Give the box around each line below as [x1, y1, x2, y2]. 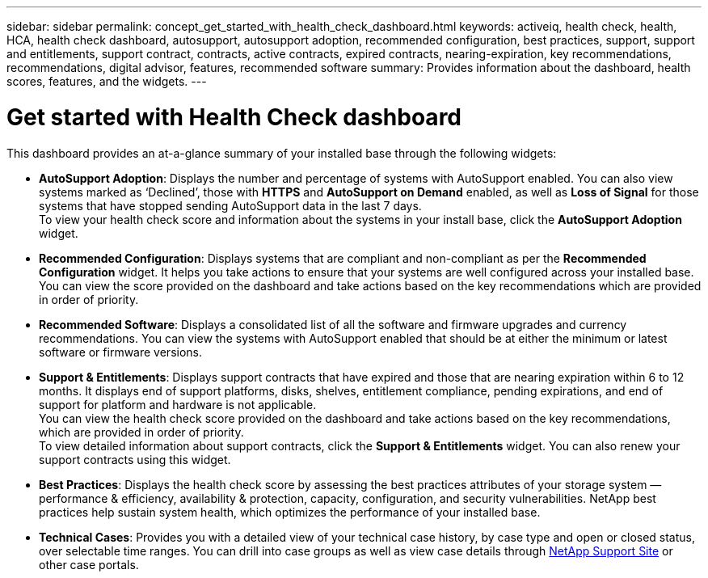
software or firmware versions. [39, 344, 203, 359]
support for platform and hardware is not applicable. [39, 397, 317, 411]
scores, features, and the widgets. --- [6, 74, 207, 88]
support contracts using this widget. [39, 452, 231, 466]
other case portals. [39, 557, 139, 572]
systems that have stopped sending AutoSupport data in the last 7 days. [39, 198, 422, 213]
